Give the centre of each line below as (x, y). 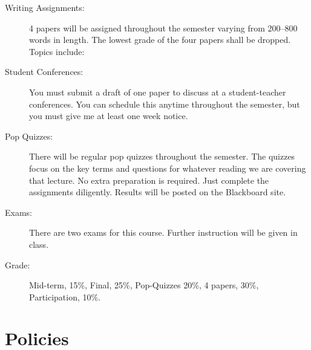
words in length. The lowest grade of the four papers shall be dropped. (160, 40)
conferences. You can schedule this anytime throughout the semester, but (165, 104)
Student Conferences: (44, 72)
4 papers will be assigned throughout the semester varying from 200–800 (163, 28)
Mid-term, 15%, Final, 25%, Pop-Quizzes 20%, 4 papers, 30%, (144, 285)
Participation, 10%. (65, 297)
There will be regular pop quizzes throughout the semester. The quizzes (162, 156)
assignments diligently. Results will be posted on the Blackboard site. (158, 192)
